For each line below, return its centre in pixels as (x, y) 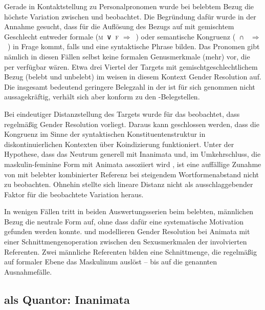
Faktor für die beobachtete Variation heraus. (74, 194)
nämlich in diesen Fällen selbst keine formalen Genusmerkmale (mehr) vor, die (127, 56)
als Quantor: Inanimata (67, 299)
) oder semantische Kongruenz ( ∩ (190, 36)
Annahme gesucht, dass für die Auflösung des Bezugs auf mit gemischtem (119, 26)
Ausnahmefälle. (28, 271)
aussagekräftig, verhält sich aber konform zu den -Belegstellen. (102, 97)
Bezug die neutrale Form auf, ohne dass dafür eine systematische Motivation (124, 221)
